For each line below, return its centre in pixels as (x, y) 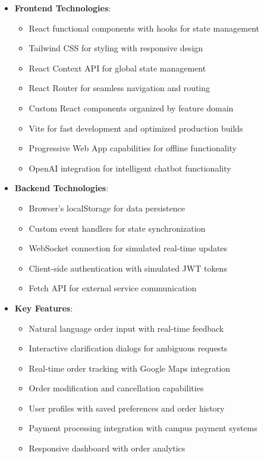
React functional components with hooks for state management (144, 28)
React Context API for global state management (117, 68)
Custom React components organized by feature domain (131, 108)
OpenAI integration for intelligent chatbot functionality (130, 168)
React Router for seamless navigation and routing (120, 88)
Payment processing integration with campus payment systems (143, 428)
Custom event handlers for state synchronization (117, 228)
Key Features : (44, 308)
